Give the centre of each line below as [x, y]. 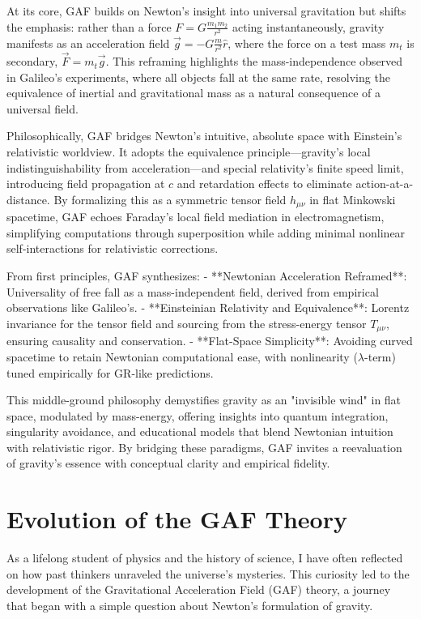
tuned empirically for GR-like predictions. [110, 372]
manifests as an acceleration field [88, 43]
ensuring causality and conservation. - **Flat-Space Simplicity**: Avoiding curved [210, 341]
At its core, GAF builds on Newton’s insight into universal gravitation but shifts [206, 11]
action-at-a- [385, 184]
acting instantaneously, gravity [308, 26]
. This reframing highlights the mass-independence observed [254, 61]
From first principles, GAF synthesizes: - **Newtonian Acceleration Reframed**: [207, 276]
